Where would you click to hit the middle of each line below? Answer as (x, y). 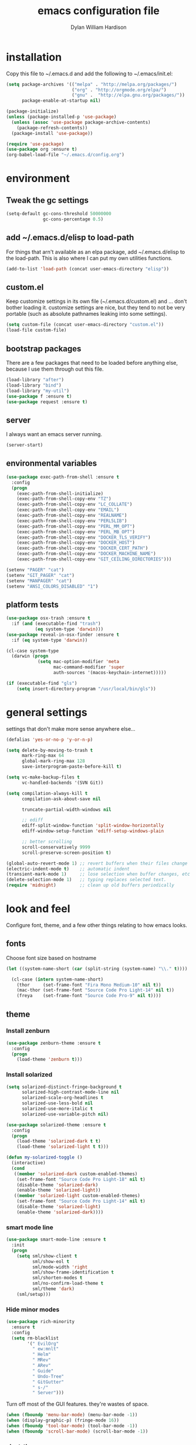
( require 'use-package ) (35, 144)
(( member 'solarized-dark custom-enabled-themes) (76, 1174)
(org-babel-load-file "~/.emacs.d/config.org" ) (65, 155)
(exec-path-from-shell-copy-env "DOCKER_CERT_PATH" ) (82, 548)
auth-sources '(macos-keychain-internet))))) (110, 673)
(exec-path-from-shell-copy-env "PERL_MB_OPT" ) (76, 532)
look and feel (38, 909)
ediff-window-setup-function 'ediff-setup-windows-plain (93, 831)
